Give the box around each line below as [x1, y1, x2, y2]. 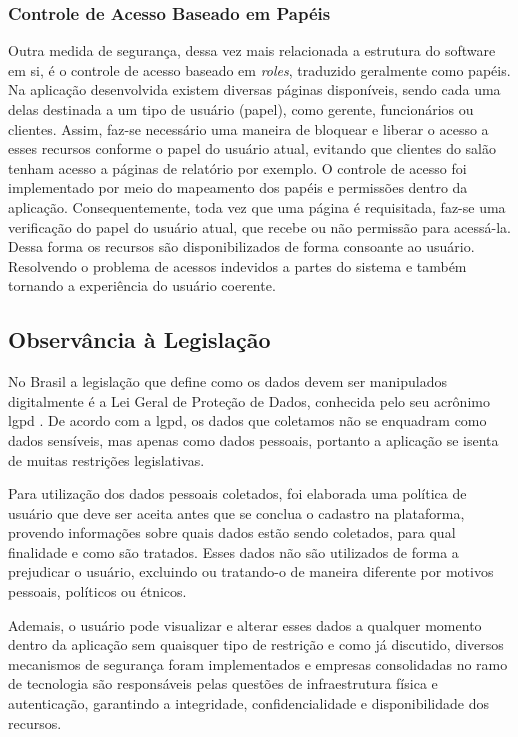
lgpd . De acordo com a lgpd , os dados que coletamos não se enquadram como [8, 410, 487, 431]
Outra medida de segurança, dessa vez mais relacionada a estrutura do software [8, 40, 496, 61]
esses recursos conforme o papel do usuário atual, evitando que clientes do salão [8, 138, 497, 159]
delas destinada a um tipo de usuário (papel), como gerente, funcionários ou [8, 99, 474, 119]
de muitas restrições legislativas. [8, 449, 205, 470]
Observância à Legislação [8, 324, 271, 355]
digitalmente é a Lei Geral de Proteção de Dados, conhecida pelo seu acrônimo [8, 390, 490, 411]
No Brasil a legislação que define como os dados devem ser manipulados [8, 371, 447, 392]
